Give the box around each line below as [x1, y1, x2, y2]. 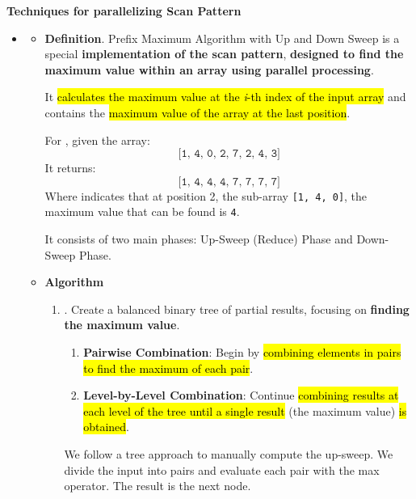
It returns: [44, 159, 96, 176]
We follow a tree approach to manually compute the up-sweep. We [64, 446, 393, 462]
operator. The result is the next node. [64, 477, 251, 494]
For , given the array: [44, 131, 150, 148]
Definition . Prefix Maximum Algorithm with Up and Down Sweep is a [44, 29, 400, 46]
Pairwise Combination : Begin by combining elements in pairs [83, 344, 401, 361]
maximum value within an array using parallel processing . [44, 61, 374, 78]
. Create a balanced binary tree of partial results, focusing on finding [64, 300, 410, 317]
